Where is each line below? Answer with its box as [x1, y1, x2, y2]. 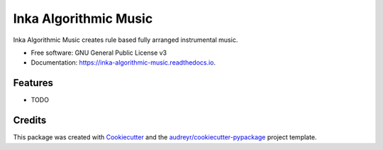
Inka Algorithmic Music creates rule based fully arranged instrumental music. [13, 36, 238, 44]
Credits [13, 114, 47, 127]
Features [13, 77, 53, 89]
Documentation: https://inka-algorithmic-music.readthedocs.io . [30, 58, 216, 67]
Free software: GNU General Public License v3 [30, 48, 167, 57]
